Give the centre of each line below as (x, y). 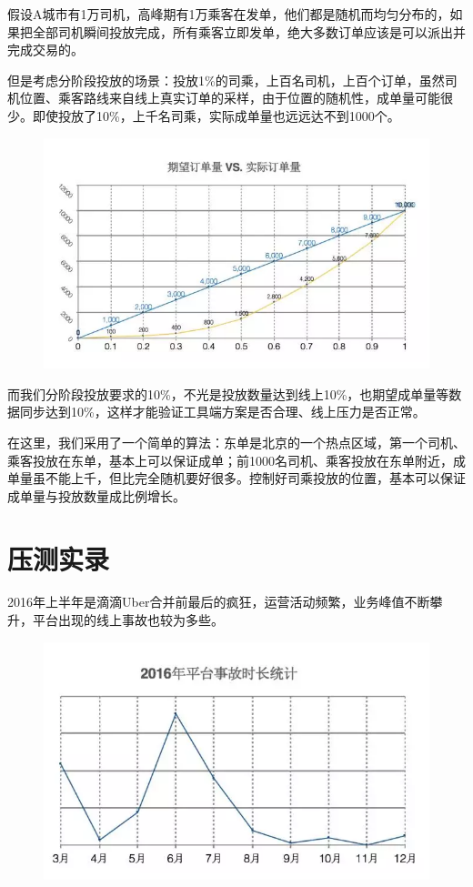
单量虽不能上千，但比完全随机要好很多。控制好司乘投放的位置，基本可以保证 (236, 478)
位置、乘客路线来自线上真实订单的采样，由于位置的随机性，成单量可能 (230, 98)
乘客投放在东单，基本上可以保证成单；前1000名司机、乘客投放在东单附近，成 (236, 460)
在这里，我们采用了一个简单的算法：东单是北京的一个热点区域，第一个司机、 (236, 442)
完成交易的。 (45, 50)
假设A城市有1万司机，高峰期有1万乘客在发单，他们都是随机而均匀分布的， (229, 14)
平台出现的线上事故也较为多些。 (128, 620)
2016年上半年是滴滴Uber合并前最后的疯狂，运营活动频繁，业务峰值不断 (219, 602)
